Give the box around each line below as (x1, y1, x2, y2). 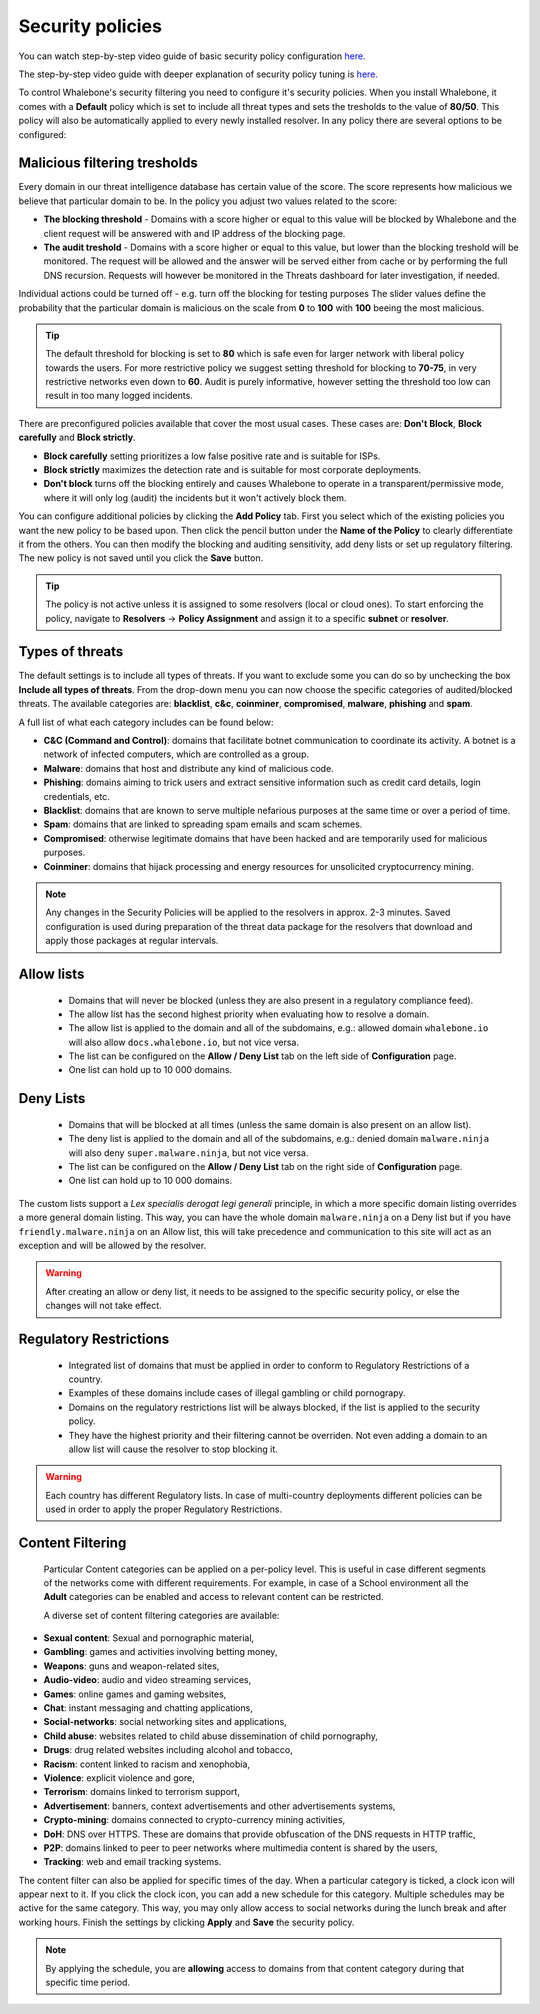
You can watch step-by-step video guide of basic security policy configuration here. (18, 50, 366, 62)
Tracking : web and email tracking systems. (43, 1856, 222, 1868)
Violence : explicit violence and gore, (43, 1771, 195, 1784)
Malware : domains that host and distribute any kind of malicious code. (43, 762, 334, 774)
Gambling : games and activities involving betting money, (43, 1646, 278, 1658)
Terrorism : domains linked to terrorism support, (43, 1786, 240, 1798)
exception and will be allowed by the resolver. (18, 1240, 207, 1251)
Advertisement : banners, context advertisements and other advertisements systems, (43, 1800, 396, 1812)
